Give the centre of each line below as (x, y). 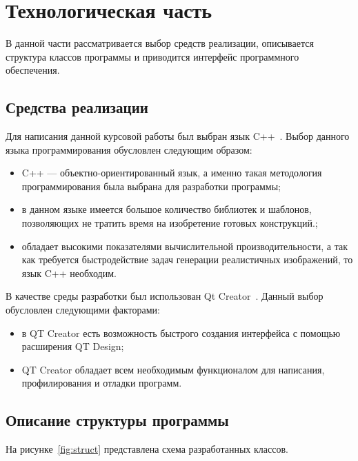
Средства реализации (77, 107)
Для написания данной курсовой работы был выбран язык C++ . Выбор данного (178, 136)
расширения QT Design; (73, 346)
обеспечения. (33, 70)
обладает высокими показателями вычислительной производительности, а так (185, 246)
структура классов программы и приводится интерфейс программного (152, 56)
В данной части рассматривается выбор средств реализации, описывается (160, 43)
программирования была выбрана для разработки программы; (151, 186)
